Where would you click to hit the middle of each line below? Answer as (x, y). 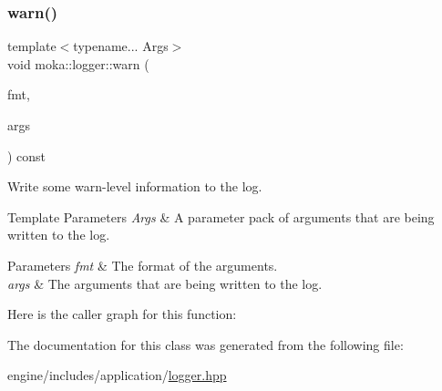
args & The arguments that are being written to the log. (165, 283)
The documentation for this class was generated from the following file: (206, 344)
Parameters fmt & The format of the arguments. (143, 265)
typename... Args (121, 46)
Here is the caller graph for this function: (122, 314)
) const (27, 155)
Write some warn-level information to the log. (135, 186)
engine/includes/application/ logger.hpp (117, 375)
